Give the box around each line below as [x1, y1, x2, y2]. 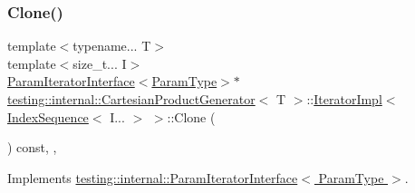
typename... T [72, 36, 151, 55]
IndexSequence [7, 107, 89, 126]
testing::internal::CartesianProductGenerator [7, 90, 256, 108]
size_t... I [72, 53, 127, 72]
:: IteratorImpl [306, 90, 382, 108]
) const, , [7, 138, 57, 157]
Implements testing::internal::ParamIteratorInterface [7, 168, 298, 187]
